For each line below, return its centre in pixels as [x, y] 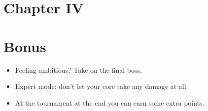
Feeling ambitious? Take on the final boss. [78, 69]
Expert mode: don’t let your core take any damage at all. [102, 86]
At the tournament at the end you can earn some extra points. [110, 102]
